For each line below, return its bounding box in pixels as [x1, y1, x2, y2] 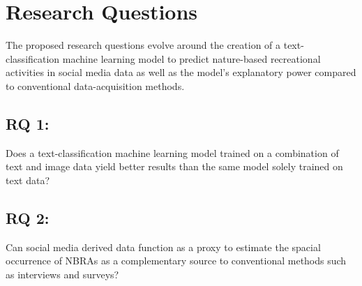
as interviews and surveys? [6, 266, 119, 281]
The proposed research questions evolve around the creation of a [6, 38, 281, 52]
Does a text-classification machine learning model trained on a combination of [6, 145, 339, 160]
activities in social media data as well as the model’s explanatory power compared [6, 65, 356, 80]
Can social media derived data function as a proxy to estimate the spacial [6, 239, 321, 254]
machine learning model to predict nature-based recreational [62, 51, 321, 66]
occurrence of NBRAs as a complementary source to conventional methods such [6, 253, 347, 268]
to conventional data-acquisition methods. [6, 78, 185, 93]
